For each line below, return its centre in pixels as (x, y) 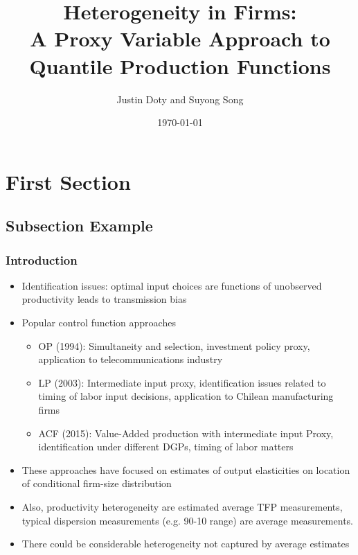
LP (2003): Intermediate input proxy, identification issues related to (182, 382)
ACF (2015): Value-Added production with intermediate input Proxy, (186, 433)
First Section (68, 181)
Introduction (42, 259)
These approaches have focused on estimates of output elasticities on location (186, 469)
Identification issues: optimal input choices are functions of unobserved (172, 285)
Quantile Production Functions (180, 65)
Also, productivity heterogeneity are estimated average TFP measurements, (182, 506)
